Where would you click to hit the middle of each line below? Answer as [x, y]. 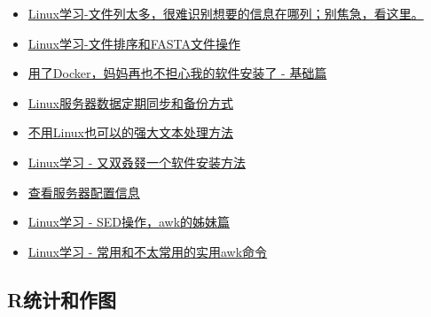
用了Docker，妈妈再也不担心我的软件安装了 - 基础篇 [177, 73]
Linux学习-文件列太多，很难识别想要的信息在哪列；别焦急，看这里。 [226, 13]
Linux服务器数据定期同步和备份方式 [131, 102]
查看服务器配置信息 [84, 192]
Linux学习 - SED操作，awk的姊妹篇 [129, 222]
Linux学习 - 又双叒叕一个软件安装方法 [137, 162]
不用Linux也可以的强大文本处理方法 [131, 132]
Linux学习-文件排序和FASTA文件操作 [134, 43]
